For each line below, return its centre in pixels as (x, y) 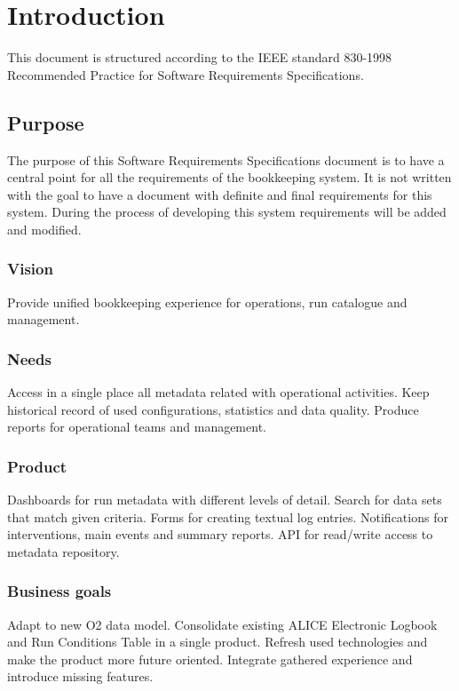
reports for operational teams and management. (137, 427)
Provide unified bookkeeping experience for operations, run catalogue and (207, 302)
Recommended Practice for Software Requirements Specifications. (186, 74)
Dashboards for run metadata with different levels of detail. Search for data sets (225, 500)
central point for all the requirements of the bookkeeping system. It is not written (229, 177)
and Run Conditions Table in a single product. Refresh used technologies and (218, 642)
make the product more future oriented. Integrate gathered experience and (210, 659)
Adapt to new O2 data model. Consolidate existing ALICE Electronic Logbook (222, 624)
